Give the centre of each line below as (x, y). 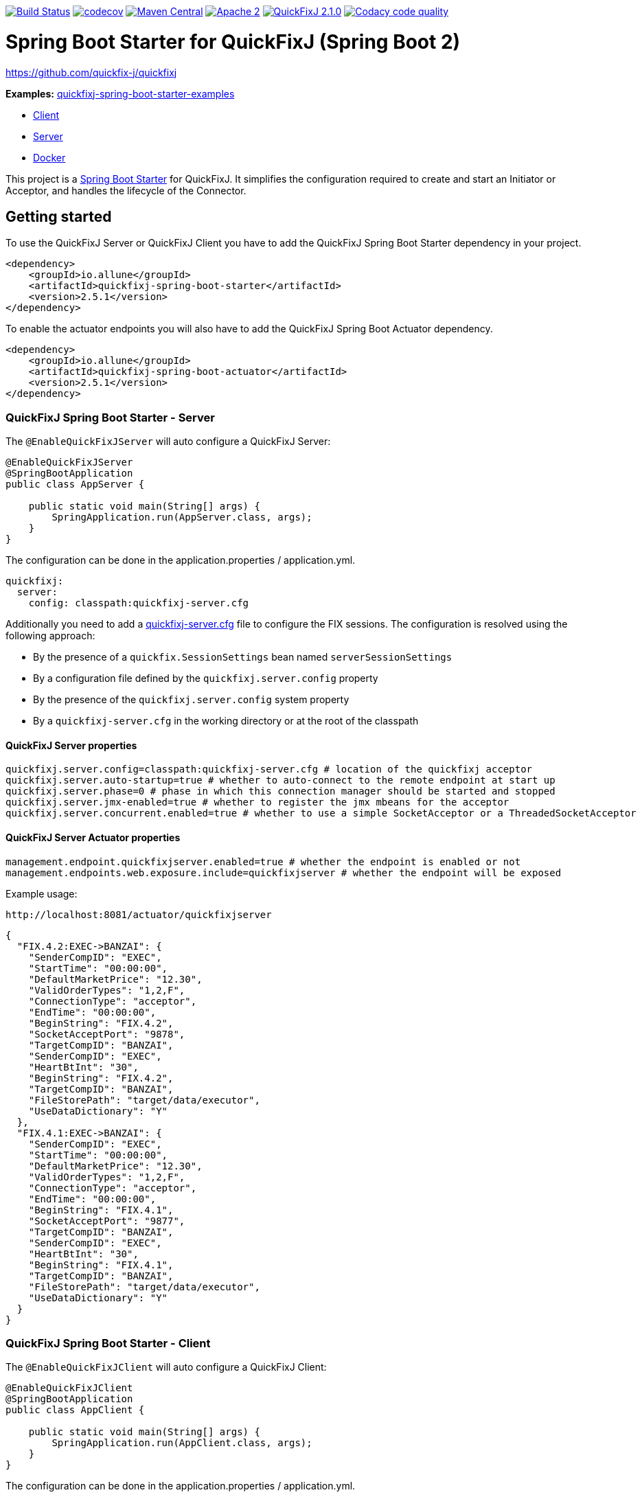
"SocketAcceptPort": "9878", (107, 1034)
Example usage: (42, 893)
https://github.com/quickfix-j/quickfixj (91, 72)
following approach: (50, 636)
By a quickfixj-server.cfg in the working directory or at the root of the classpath (226, 721)
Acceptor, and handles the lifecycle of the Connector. (126, 190)
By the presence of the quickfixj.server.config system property (191, 700)
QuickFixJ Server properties (71, 745)
